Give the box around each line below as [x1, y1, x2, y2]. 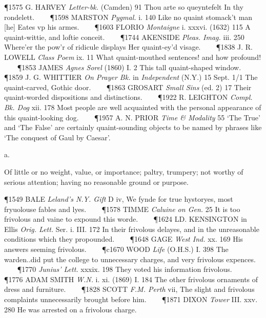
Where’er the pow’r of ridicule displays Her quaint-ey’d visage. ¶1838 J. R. [4, 41, 253, 52]
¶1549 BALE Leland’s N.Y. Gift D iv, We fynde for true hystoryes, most [4, 194, 233, 204]
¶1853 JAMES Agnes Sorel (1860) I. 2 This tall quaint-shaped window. [17, 61, 241, 72]
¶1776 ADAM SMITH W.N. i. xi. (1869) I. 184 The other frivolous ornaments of [4, 273, 258, 284]
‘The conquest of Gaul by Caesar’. [4, 132, 111, 142]
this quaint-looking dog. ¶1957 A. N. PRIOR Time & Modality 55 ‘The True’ [4, 112, 260, 122]
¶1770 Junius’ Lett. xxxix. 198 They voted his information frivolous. [17, 264, 232, 274]
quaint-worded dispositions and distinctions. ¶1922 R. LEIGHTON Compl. [4, 92, 253, 102]
